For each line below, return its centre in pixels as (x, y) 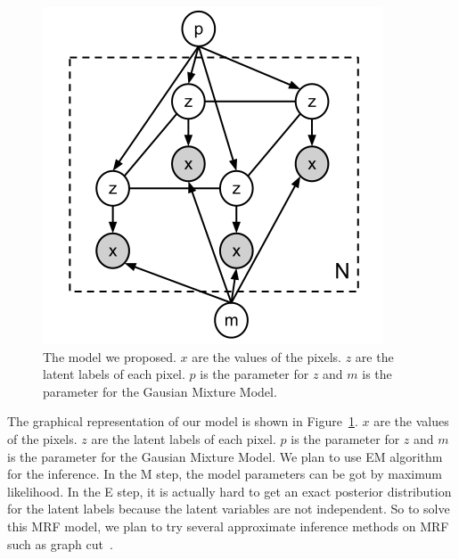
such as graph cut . (60, 543)
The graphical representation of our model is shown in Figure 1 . (183, 421)
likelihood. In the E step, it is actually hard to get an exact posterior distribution (229, 491)
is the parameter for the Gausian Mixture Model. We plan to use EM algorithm (225, 456)
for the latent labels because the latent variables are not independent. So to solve (229, 509)
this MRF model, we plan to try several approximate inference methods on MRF (228, 526)
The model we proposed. (110, 356)
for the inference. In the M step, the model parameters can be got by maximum (225, 474)
